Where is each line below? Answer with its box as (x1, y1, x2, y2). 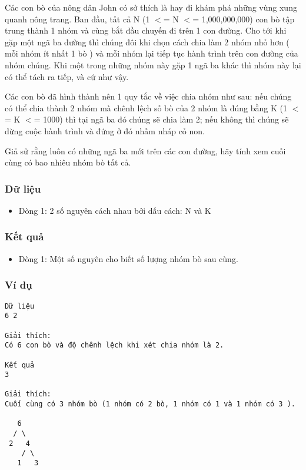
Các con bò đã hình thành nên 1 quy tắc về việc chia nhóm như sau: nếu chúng (5, 90, 292, 102)
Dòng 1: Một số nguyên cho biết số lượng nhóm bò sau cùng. (18, 252, 238, 264)
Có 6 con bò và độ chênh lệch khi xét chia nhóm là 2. (5, 341, 224, 350)
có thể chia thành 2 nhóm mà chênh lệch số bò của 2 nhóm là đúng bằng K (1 (5, 101, 287, 114)
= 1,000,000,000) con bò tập (192, 12, 295, 25)
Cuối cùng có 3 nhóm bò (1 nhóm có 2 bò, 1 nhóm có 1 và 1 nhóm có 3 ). (5, 400, 295, 409)
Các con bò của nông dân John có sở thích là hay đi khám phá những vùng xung (5, 1, 297, 13)
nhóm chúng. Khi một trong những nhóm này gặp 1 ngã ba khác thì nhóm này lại (5, 58, 301, 71)
